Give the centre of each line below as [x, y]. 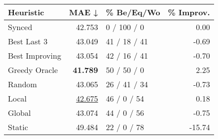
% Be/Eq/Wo [133, 12]
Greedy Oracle [33, 70]
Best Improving [35, 55]
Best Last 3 [28, 41]
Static [18, 127]
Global [19, 113]
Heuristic [26, 12]
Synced [20, 27]
